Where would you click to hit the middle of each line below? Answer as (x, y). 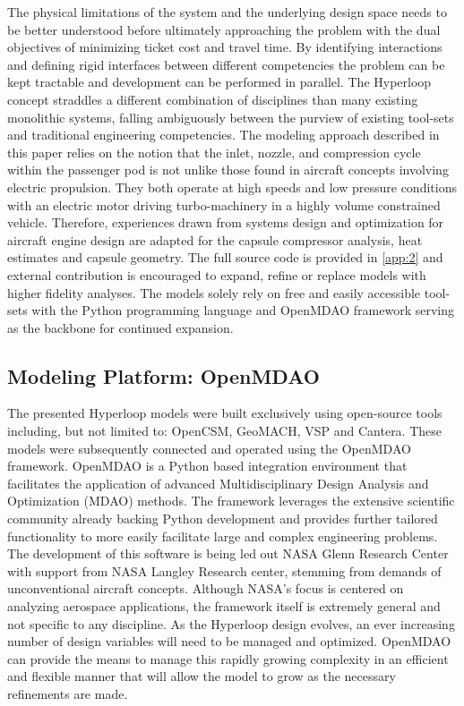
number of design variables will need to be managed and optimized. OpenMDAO (229, 641)
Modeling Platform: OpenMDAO (163, 375)
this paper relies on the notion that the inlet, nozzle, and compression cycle (214, 152)
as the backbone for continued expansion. (120, 327)
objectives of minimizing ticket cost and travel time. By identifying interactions (225, 47)
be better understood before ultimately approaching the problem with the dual (224, 29)
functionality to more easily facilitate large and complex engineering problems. (223, 536)
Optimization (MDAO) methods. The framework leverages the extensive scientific (231, 501)
